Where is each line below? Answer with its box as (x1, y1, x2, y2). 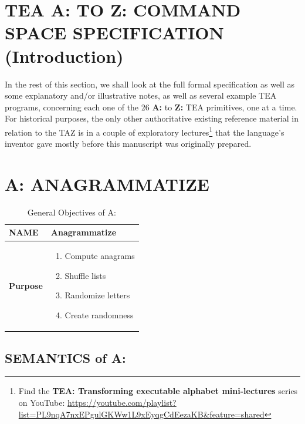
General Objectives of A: (27, 206, 116, 218)
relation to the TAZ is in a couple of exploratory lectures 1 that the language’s (5, 124, 284, 138)
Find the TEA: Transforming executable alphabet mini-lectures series (18, 385, 298, 397)
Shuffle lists (65, 269, 106, 281)
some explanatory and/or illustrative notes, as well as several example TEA (5, 89, 277, 102)
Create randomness (65, 309, 134, 321)
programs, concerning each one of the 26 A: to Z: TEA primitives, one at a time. (5, 100, 297, 113)
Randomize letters (65, 289, 130, 301)
